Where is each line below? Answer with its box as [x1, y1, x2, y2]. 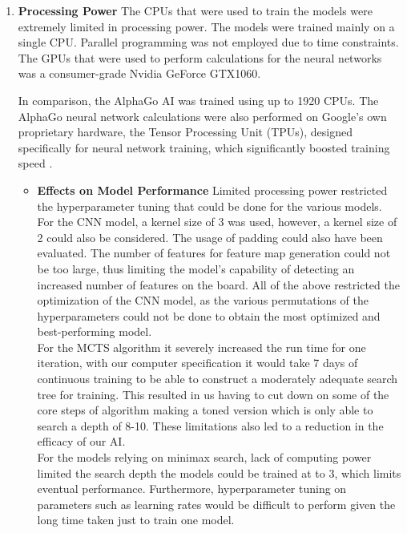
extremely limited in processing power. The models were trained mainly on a [18, 18, 395, 34]
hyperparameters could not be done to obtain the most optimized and [37, 307, 381, 324]
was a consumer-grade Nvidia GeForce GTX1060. [18, 65, 261, 82]
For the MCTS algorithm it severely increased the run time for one [37, 338, 366, 355]
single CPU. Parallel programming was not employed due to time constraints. [18, 34, 399, 50]
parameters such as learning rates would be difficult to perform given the [37, 495, 396, 512]
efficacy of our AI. [37, 433, 126, 450]
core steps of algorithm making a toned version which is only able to [37, 402, 373, 418]
